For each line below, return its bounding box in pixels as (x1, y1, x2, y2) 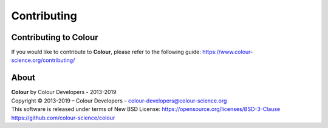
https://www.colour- (202, 49, 253, 56)
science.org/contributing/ (11, 56, 75, 64)
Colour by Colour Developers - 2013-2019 (11, 89, 117, 96)
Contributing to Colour (11, 32, 98, 42)
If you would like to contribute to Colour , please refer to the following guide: (11, 49, 202, 56)
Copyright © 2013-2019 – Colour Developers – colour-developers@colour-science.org (11, 97, 227, 104)
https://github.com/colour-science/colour (11, 114, 115, 121)
